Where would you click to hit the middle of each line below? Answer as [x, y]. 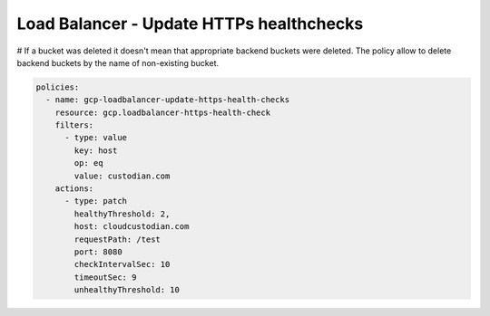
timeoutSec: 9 [105, 277]
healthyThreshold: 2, [122, 214]
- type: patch [96, 201]
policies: [58, 87]
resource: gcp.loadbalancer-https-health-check [163, 112]
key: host [96, 150]
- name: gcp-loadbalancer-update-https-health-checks [168, 100]
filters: [74, 125]
